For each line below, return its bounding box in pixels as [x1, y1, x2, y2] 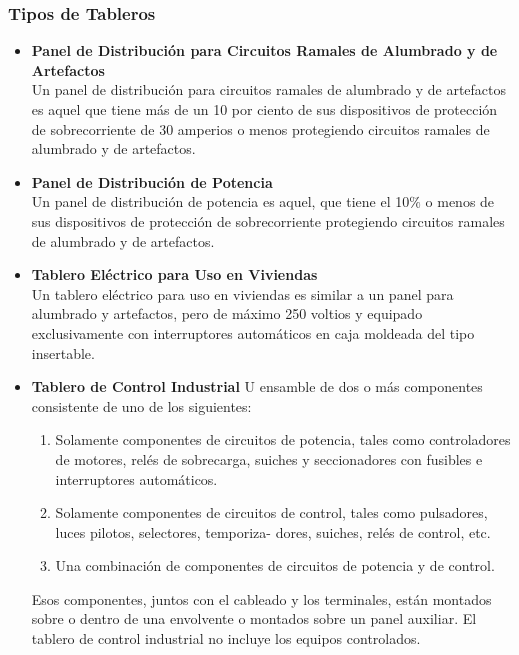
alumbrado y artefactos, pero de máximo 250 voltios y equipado [31, 303, 423, 324]
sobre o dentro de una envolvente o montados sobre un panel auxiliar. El [31, 608, 477, 629]
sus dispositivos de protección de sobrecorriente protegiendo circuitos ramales [31, 210, 505, 231]
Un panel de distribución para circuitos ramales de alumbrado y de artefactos [31, 79, 507, 100]
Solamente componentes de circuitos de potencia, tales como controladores [55, 429, 511, 450]
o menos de [425, 191, 495, 212]
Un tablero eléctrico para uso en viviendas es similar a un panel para [31, 283, 454, 304]
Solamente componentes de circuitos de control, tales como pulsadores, [55, 502, 488, 523]
